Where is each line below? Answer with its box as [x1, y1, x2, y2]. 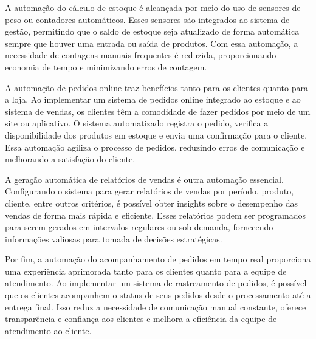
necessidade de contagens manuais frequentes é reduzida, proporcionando [5, 49, 276, 61]
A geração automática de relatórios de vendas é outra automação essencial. [5, 173, 284, 185]
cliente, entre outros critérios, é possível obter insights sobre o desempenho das [5, 196, 298, 209]
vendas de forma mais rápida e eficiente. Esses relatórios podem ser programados [5, 208, 306, 221]
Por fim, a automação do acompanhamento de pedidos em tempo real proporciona [5, 253, 311, 265]
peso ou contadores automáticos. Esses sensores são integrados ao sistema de [5, 13, 290, 26]
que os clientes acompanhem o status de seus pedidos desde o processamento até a [5, 289, 311, 301]
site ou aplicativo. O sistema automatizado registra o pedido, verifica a [5, 117, 269, 129]
